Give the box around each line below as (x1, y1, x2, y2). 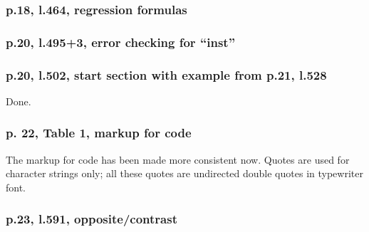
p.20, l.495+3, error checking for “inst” (6, 33, 235, 51)
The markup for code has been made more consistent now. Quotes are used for (6, 152, 350, 167)
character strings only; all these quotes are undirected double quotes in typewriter (6, 166, 363, 181)
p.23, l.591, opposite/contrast (6, 210, 177, 228)
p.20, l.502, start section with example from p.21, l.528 (6, 65, 327, 83)
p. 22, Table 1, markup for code (6, 124, 192, 142)
